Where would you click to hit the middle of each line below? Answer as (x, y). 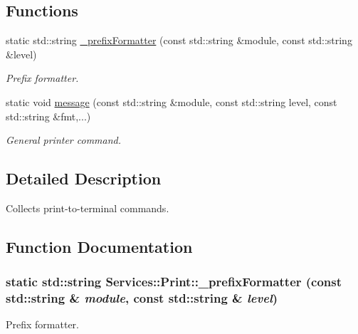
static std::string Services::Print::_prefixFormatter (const (174, 282)
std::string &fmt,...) (48, 116)
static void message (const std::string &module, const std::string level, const (172, 101)
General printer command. (64, 140)
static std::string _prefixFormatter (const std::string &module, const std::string (179, 40)
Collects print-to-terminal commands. (88, 208)
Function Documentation (99, 246)
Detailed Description (84, 178)
